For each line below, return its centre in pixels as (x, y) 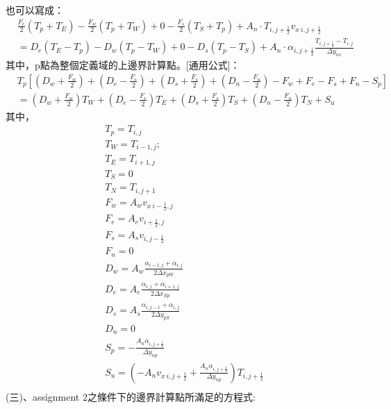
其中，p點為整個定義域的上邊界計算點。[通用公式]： (123, 65)
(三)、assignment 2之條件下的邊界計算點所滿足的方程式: (131, 396)
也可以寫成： (35, 10)
